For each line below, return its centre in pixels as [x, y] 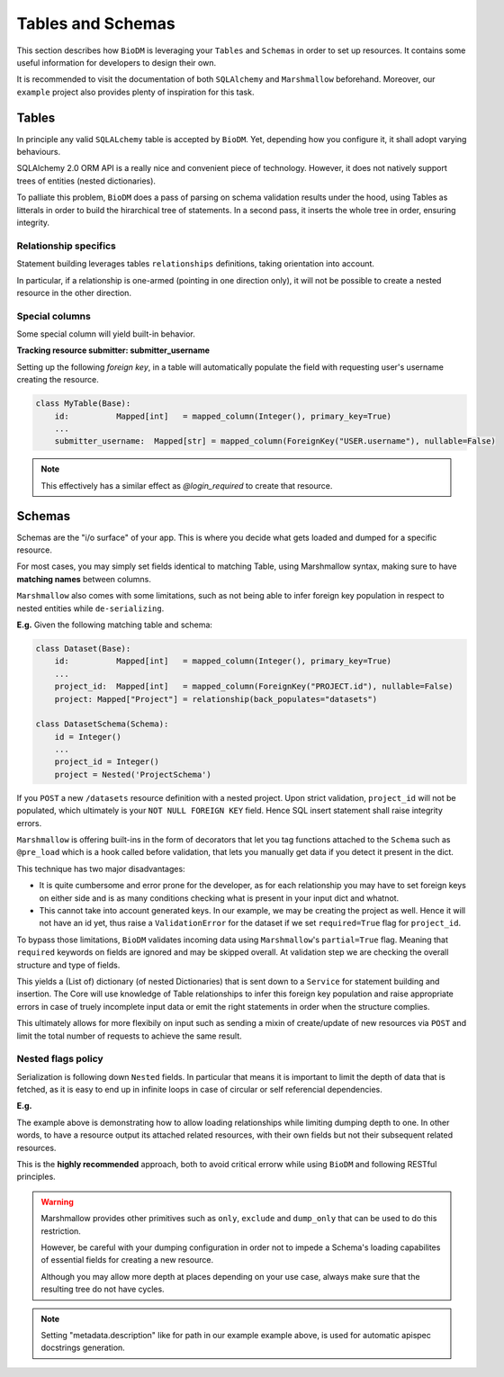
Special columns [54, 316]
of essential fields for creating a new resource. [127, 1260]
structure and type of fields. [68, 965]
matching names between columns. [84, 579]
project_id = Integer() [107, 762]
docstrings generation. [83, 1348]
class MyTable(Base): [83, 404]
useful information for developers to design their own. [116, 62]
